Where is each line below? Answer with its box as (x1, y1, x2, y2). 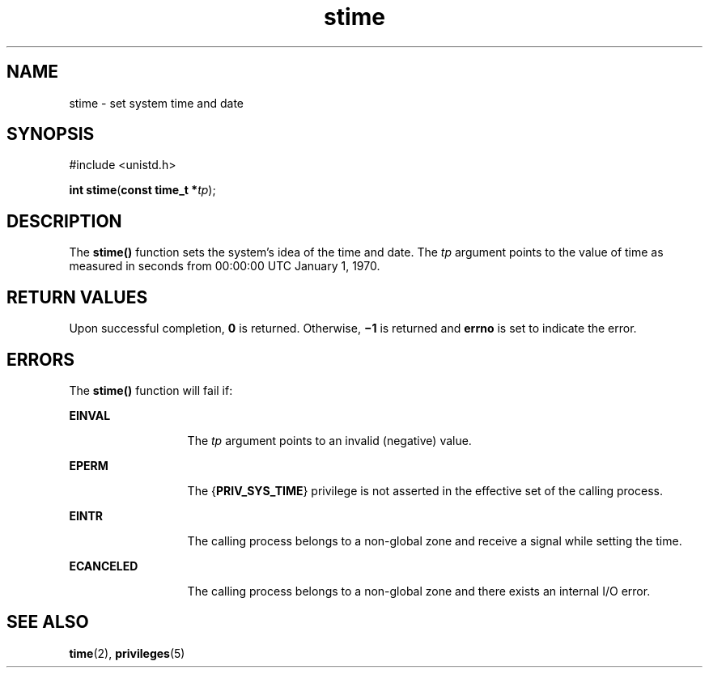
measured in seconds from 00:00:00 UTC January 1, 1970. (69, 259, 380, 273)
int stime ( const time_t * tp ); (69, 183, 216, 197)
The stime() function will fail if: (69, 383, 233, 397)
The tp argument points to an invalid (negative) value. (187, 433, 472, 447)
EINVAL (69, 408, 111, 422)
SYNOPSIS (6, 124, 95, 145)
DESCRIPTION (6, 210, 122, 231)
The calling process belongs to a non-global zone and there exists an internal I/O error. (187, 583, 651, 598)
